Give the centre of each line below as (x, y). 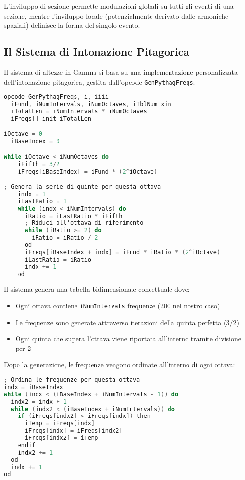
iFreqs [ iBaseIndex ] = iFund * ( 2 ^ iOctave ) (88, 171)
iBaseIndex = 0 (35, 142)
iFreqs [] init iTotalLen (51, 119)
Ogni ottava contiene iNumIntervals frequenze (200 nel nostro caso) (118, 306)
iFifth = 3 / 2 (39, 164)
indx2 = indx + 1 (39, 402)
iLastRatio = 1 (42, 201)
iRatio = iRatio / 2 (65, 238)
